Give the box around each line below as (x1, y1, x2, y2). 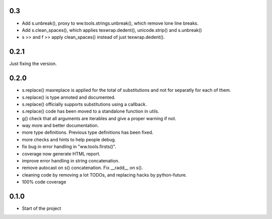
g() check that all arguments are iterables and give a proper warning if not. (22, 115, 176, 121)
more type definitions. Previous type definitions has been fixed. (22, 129, 154, 136)
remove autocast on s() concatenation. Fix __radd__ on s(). (22, 165, 144, 171)
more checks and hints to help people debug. (22, 136, 116, 142)
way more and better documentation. (22, 123, 99, 129)
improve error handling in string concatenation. (22, 158, 120, 164)
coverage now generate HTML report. (22, 150, 101, 156)
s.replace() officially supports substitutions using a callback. (22, 101, 147, 107)
